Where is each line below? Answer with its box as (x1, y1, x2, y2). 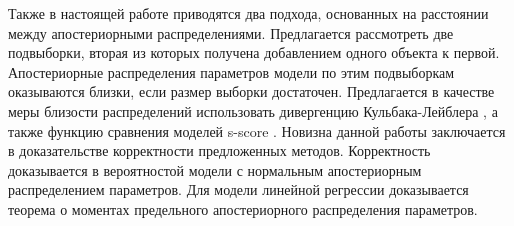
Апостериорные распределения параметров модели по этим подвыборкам (8, 61, 455, 82)
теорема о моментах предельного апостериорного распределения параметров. (8, 198, 478, 219)
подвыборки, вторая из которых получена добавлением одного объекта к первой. (8, 42, 500, 63)
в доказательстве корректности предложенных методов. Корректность (8, 140, 431, 161)
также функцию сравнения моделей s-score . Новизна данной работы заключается (8, 120, 506, 141)
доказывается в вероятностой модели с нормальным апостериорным (8, 159, 422, 180)
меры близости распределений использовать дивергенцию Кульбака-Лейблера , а (8, 100, 498, 121)
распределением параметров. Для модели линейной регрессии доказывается (8, 179, 469, 200)
